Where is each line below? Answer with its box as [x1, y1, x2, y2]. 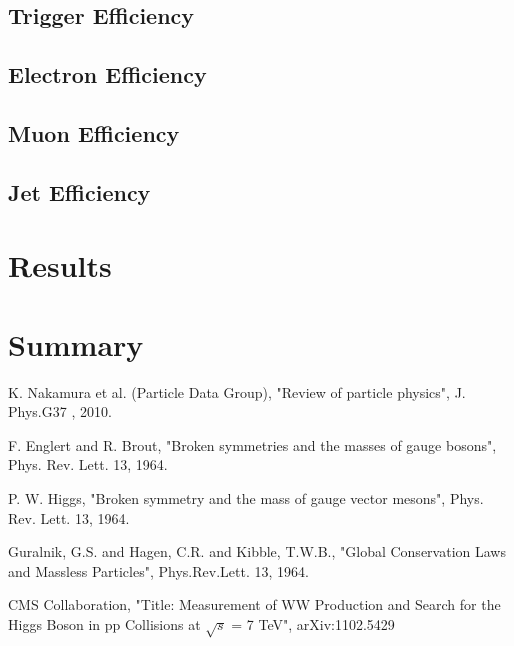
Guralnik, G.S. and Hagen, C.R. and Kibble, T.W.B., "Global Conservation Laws [8, 541, 506, 562]
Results [8, 245, 112, 286]
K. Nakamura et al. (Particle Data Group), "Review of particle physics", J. [8, 381, 466, 402]
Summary [8, 323, 144, 364]
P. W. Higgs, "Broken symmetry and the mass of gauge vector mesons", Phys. [8, 488, 484, 508]
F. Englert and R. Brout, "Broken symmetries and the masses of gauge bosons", [8, 434, 497, 455]
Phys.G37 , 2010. [8, 401, 112, 422]
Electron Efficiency [8, 59, 207, 90]
